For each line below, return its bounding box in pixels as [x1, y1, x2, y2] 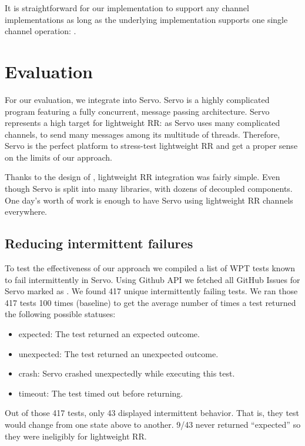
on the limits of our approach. [5, 151, 112, 163]
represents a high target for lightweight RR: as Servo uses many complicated [5, 117, 280, 129]
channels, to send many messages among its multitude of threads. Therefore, [5, 128, 280, 140]
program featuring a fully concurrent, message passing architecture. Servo [5, 105, 270, 117]
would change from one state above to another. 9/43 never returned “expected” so [5, 418, 301, 430]
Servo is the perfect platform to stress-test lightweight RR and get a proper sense [5, 139, 298, 152]
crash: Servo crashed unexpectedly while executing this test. [18, 367, 235, 380]
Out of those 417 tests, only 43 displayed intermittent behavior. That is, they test [5, 407, 300, 419]
